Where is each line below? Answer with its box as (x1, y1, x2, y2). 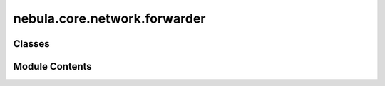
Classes (13, 38, 50, 50)
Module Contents (13, 60, 92, 72)
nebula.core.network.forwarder (13, 11, 206, 26)
